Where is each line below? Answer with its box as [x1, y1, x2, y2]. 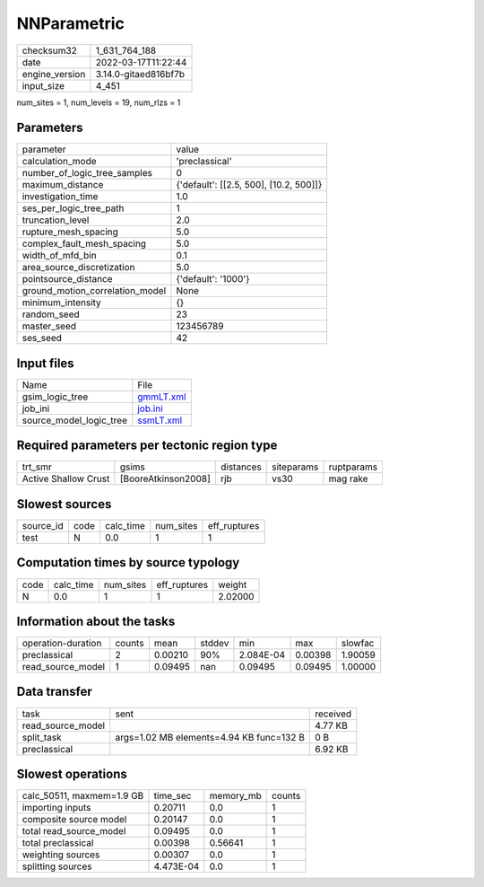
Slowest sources [16, 496, 112, 512]
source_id [22, 520, 64, 531]
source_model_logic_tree [22, 414, 127, 426]
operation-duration [22, 637, 102, 650]
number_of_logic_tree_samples [22, 167, 152, 180]
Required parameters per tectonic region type [16, 438, 278, 453]
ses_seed [22, 332, 63, 345]
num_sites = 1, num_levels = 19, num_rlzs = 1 [16, 97, 181, 108]
